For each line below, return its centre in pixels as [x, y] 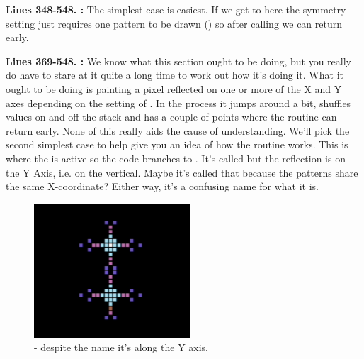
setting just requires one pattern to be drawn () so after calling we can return [174, 23]
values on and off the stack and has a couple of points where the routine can [171, 117]
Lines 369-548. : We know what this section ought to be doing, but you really [178, 61]
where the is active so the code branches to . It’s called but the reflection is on [176, 158]
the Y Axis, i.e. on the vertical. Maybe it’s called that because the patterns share [182, 172]
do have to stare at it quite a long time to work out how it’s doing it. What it [175, 75]
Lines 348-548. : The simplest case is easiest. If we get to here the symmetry [176, 9]
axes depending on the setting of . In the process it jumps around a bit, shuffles [178, 103]
